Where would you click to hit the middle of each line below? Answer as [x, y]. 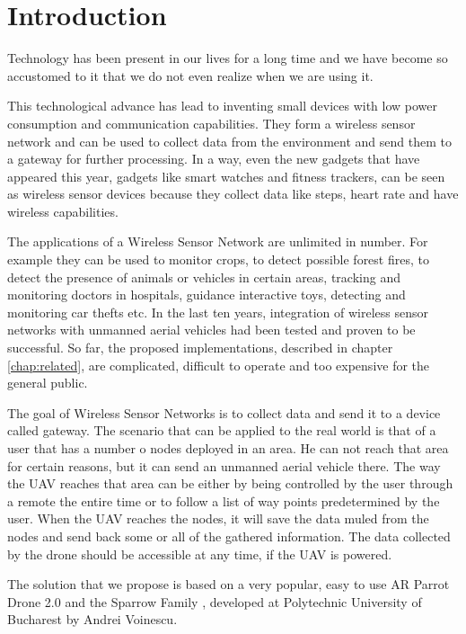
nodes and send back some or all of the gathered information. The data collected [229, 536]
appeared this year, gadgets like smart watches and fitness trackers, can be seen [226, 176]
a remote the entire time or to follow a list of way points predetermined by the [224, 500]
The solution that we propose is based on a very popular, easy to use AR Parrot [229, 584]
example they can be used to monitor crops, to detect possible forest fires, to [218, 259]
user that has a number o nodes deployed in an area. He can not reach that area [228, 448]
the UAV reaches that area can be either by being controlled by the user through [230, 483]
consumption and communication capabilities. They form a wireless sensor [211, 123]
